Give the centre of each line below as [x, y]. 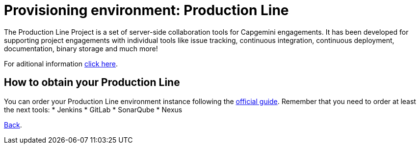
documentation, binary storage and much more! [81, 48]
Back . [13, 125]
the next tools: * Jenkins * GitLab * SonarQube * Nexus [93, 109]
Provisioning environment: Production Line [146, 10]
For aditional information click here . [61, 63]
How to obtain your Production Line [92, 83]
